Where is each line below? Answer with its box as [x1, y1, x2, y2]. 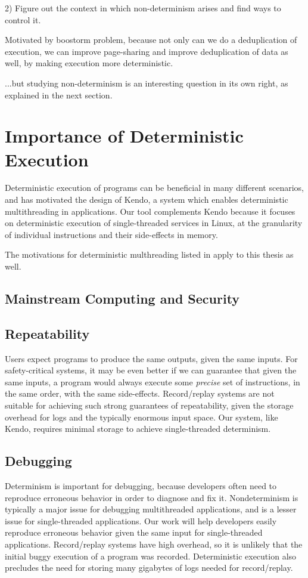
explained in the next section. [5, 88, 113, 101]
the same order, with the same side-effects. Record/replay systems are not [5, 387, 275, 400]
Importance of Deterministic [5, 123, 244, 148]
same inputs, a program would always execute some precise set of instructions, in [5, 375, 300, 388]
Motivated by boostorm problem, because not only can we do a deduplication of [5, 33, 297, 46]
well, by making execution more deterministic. [5, 57, 173, 69]
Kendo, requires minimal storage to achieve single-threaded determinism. [5, 422, 271, 435]
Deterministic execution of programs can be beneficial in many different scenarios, [5, 181, 304, 194]
